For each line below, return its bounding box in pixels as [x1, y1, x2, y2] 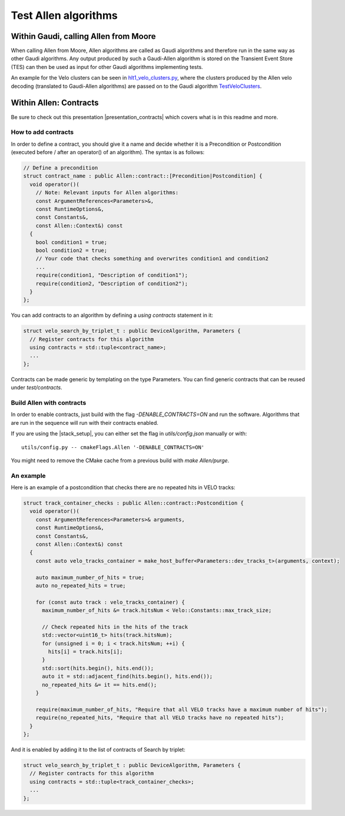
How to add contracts [11, 128, 74, 136]
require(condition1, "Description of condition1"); [35, 272, 188, 278]
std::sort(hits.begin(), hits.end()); [42, 664, 154, 671]
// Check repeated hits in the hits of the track [42, 623, 188, 630]
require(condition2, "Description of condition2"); [35, 280, 188, 287]
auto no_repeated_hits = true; [35, 582, 126, 589]
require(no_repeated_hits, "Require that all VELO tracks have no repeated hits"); [35, 715, 284, 721]
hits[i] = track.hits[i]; [48, 648, 123, 655]
